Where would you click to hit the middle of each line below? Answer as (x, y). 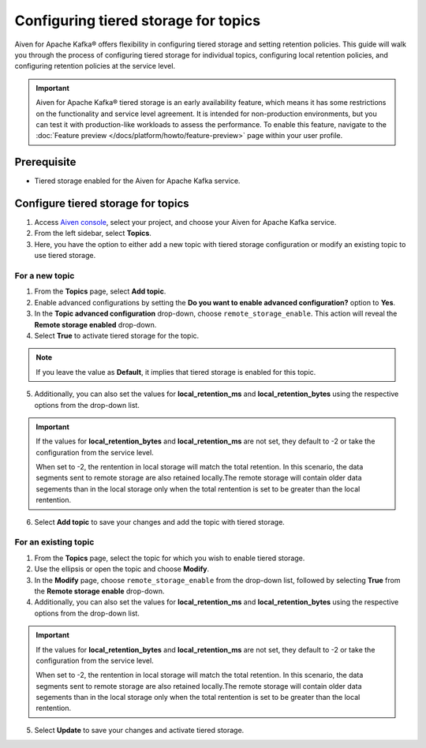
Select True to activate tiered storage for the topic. (117, 335)
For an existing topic (54, 542)
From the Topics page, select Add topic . (100, 291)
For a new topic (45, 276)
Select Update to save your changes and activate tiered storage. (139, 730)
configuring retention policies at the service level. (95, 66)
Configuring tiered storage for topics (137, 21)
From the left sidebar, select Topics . (93, 234)
